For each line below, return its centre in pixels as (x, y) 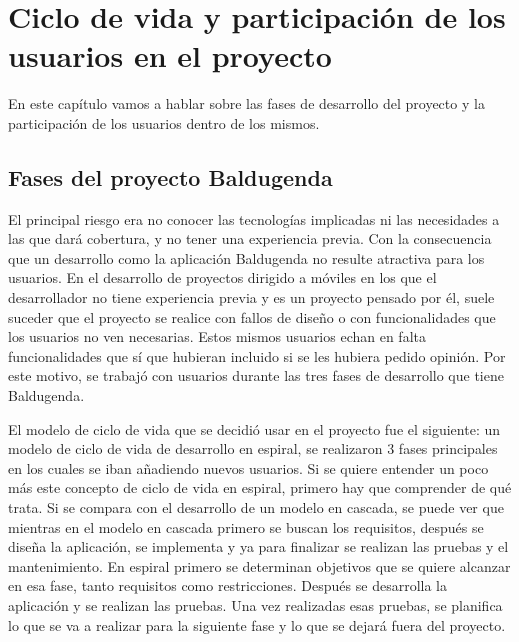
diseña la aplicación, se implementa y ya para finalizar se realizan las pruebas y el (258, 546)
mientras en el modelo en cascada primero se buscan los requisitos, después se (246, 526)
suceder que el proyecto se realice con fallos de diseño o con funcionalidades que (252, 316)
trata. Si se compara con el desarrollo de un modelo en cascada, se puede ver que (256, 507)
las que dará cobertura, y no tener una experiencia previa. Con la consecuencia (250, 238)
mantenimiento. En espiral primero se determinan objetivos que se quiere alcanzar (259, 565)
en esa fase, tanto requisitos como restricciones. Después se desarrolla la (227, 585)
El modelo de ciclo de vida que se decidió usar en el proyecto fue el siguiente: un (254, 428)
